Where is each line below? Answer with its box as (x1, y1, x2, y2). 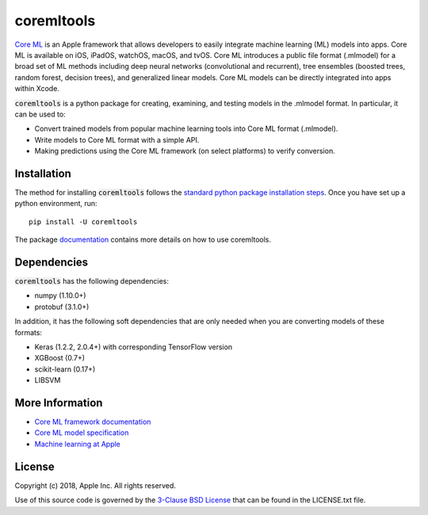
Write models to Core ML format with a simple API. (34, 135, 200, 144)
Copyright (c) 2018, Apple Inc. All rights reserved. (14, 480, 176, 490)
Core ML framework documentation (34, 417, 151, 427)
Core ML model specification (34, 428, 129, 437)
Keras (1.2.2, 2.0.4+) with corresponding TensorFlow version (34, 342, 233, 352)
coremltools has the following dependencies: (14, 277, 170, 286)
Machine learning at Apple (34, 439, 120, 448)
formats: (14, 327, 43, 337)
